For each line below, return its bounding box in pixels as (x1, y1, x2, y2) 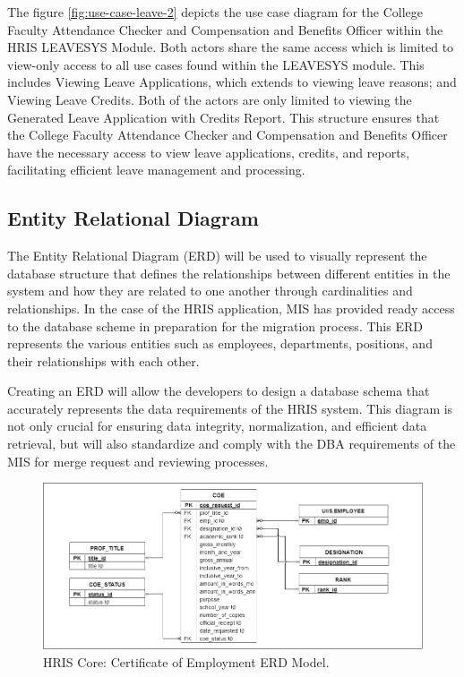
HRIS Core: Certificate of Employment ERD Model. (43, 652, 330, 671)
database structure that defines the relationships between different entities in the (7, 263, 451, 282)
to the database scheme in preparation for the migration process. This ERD (7, 316, 423, 335)
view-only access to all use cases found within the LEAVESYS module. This (7, 55, 425, 73)
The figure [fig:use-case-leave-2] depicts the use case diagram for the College (7, 3, 423, 21)
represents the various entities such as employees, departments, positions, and (7, 334, 433, 353)
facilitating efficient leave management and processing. (7, 160, 305, 179)
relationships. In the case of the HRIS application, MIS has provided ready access (7, 298, 455, 317)
